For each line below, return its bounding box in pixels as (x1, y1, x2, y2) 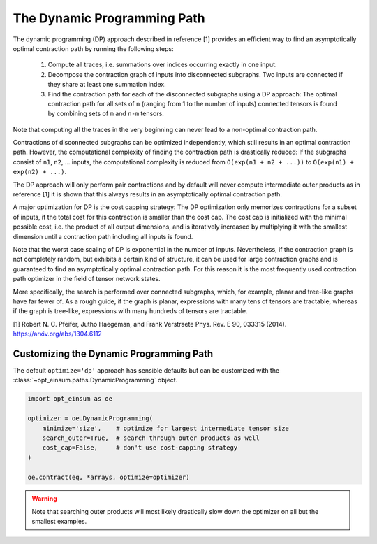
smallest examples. (31, 517, 87, 526)
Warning (31, 494, 57, 503)
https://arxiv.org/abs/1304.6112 (13, 329, 103, 338)
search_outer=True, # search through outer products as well (42, 434, 260, 442)
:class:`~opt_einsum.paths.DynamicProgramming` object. (13, 376, 178, 385)
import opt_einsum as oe (27, 395, 113, 403)
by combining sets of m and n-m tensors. (47, 109, 164, 118)
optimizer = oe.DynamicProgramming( (27, 415, 154, 422)
